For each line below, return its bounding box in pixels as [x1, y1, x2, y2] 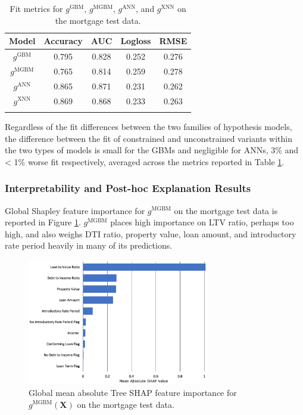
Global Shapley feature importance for [5, 204, 145, 216]
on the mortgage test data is [174, 204, 278, 216]
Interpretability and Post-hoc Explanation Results [5, 181, 251, 196]
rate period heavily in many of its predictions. [5, 239, 173, 252]
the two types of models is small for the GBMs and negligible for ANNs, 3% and [5, 144, 299, 156]
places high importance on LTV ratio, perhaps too [110, 216, 294, 228]
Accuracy [43, 35, 83, 47]
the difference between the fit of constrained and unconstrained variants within [5, 132, 293, 144]
